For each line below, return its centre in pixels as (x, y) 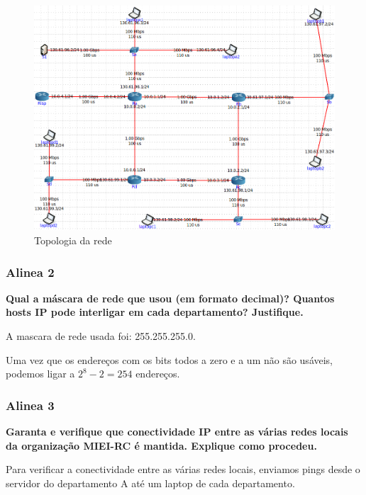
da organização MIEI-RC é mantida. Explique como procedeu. (161, 445)
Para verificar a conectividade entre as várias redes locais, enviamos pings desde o (183, 469)
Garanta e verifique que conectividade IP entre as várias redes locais (177, 432)
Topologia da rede (73, 240)
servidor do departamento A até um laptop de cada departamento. (150, 483)
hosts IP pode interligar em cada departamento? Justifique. (155, 312)
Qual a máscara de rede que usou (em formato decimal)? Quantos (170, 298)
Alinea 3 (30, 405)
